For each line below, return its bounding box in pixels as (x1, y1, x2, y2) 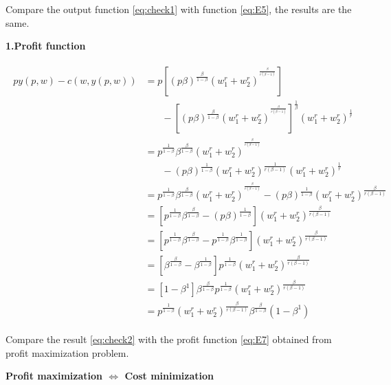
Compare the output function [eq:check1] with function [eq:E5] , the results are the (5, 2, 352, 16)
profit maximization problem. (5, 345, 129, 360)
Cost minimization (124, 368, 214, 383)
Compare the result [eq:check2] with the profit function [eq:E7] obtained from (5, 331, 332, 346)
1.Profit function (5, 38, 86, 53)
